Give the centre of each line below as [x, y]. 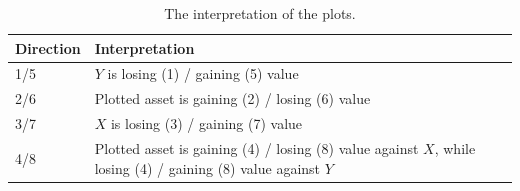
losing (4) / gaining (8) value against [207, 167]
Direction [48, 47]
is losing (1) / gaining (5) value [203, 73]
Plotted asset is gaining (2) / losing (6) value [232, 98]
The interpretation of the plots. [260, 13]
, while [455, 147]
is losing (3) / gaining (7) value [206, 123]
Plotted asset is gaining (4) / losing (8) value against [256, 147]
